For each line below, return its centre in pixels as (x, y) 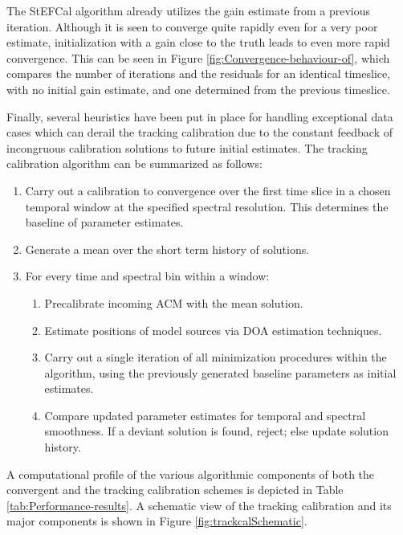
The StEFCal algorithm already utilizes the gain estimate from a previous (189, 10)
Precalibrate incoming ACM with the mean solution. (174, 302)
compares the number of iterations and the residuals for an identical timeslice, (199, 74)
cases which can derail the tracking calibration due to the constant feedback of (199, 132)
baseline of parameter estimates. (104, 222)
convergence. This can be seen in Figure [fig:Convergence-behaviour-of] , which (198, 57)
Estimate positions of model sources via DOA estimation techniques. (213, 330)
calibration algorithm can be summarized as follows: (134, 163)
